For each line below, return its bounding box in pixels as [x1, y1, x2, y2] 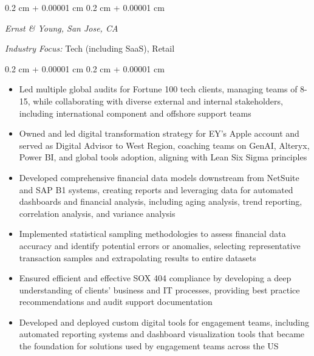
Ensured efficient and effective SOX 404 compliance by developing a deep [19, 272, 292, 284]
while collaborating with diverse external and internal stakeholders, [33, 94, 283, 107]
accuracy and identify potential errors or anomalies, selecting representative [19, 239, 301, 252]
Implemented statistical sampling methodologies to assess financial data [19, 227, 286, 240]
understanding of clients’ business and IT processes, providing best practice [19, 283, 300, 296]
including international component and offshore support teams [19, 106, 251, 119]
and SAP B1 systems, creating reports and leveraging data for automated [19, 183, 293, 196]
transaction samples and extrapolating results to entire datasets [19, 251, 256, 264]
